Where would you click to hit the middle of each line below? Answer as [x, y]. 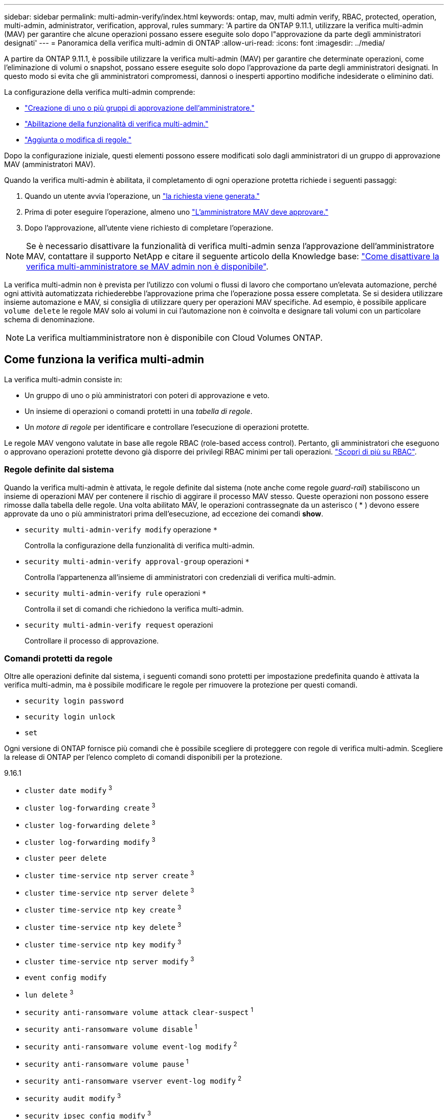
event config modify [66, 977]
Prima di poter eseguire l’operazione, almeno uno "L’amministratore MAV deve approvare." [176, 212]
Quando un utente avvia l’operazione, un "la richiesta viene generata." [142, 196]
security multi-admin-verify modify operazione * [121, 529]
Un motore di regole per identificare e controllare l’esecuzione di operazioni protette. [167, 427]
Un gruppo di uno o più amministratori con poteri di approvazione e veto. [147, 395]
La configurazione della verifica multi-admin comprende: [100, 92]
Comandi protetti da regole [58, 658]
